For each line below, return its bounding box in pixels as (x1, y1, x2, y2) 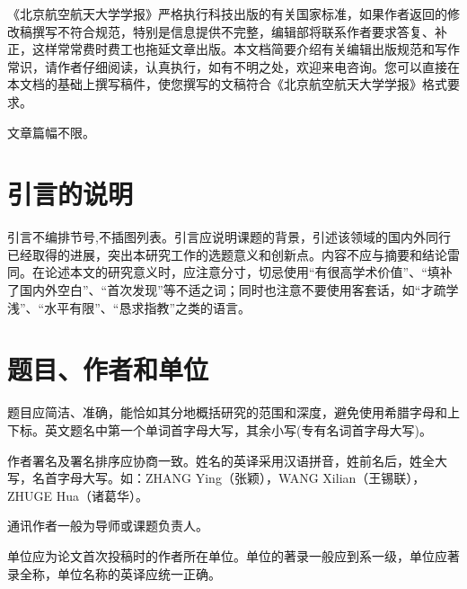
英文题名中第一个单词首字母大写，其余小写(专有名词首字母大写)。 (44, 420, 432, 439)
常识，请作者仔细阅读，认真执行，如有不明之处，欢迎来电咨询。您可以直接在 (7, 57, 460, 76)
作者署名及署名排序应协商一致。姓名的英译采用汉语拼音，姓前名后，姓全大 (7, 451, 447, 469)
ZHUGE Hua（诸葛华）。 (7, 486, 149, 504)
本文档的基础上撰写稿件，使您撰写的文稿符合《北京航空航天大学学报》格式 (7, 75, 447, 94)
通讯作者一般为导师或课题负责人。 (7, 516, 208, 535)
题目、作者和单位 (7, 351, 209, 388)
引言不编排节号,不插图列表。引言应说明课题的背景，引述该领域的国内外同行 (7, 228, 451, 246)
